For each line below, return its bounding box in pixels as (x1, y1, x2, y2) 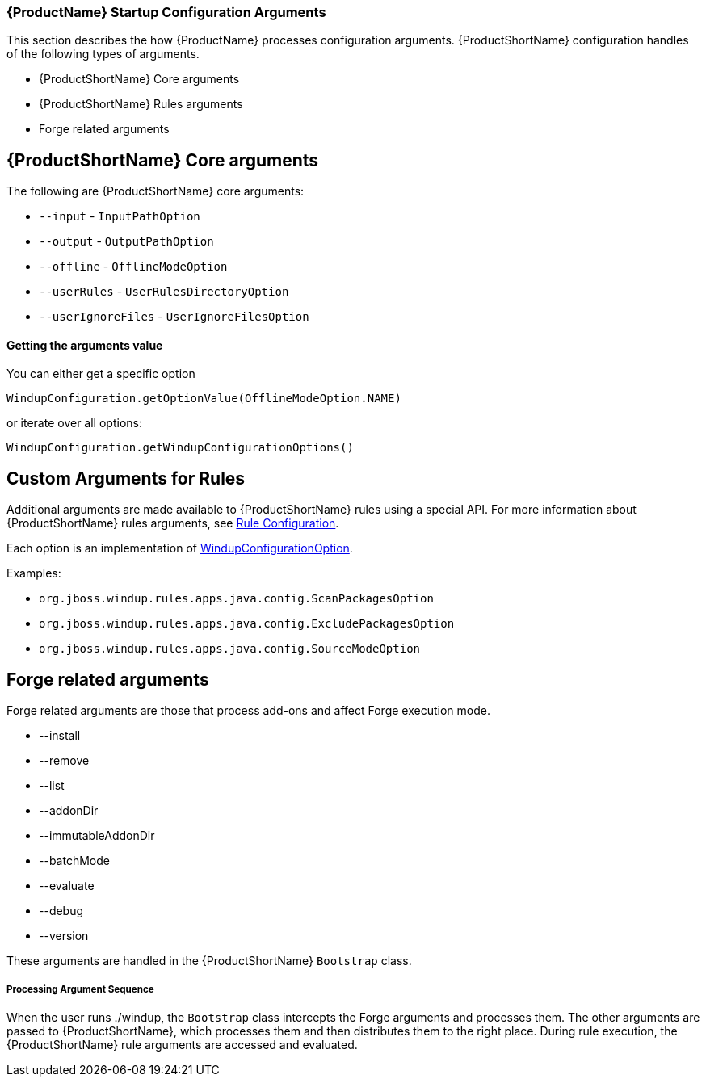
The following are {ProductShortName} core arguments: (6, 184, 305, 199)
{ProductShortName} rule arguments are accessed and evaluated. (6, 1037, 358, 1052)
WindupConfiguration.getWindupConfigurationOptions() (6, 441, 354, 455)
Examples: (6, 566, 61, 581)
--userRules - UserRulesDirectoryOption (39, 284, 289, 299)
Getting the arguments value (6, 338, 163, 352)
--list (39, 779, 65, 793)
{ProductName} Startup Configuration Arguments (6, 4, 326, 20)
